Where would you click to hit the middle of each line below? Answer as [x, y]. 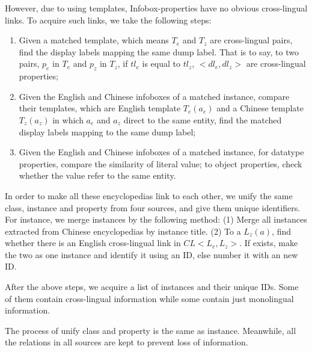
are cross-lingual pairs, [251, 40]
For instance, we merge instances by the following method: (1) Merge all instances [156, 219]
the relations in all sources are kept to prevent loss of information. [127, 342]
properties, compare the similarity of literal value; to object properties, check [161, 163]
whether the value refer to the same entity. [97, 175]
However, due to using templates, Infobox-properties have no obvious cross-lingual [156, 8]
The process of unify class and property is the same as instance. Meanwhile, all [151, 330]
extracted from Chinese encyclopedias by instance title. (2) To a [123, 231]
